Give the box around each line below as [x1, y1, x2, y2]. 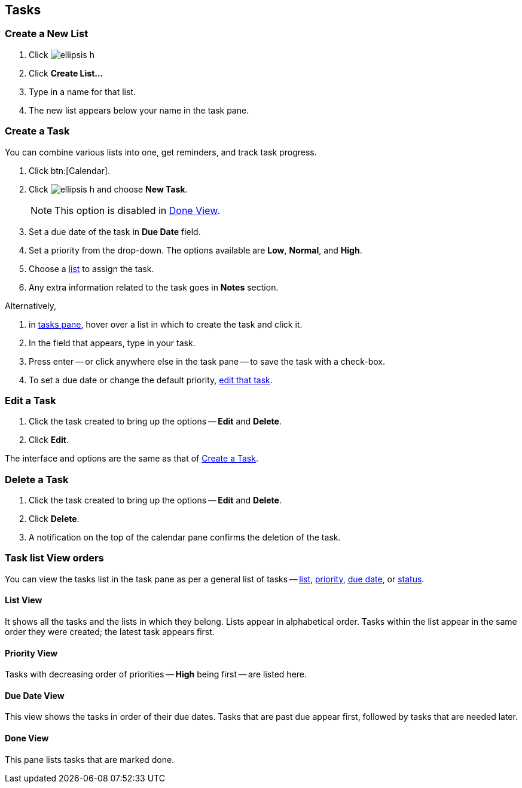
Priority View [5, 647, 58, 658]
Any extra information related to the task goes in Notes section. [29, 282, 279, 292]
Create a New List [5, 28, 88, 40]
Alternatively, [5, 300, 56, 311]
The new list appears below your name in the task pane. [29, 105, 249, 115]
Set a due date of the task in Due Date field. [29, 226, 201, 237]
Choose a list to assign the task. [29, 263, 154, 274]
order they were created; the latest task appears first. [5, 627, 215, 637]
